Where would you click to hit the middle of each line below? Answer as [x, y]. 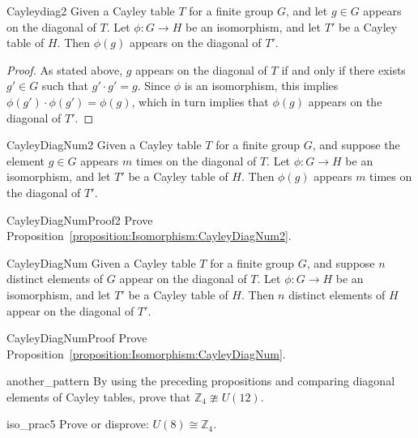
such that [65, 86]
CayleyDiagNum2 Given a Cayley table [104, 145]
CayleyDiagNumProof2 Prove [80, 219]
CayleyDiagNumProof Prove [77, 338]
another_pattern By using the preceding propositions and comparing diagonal [201, 381]
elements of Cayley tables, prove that [99, 396]
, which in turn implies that [200, 101]
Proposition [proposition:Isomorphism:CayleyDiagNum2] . [149, 236]
